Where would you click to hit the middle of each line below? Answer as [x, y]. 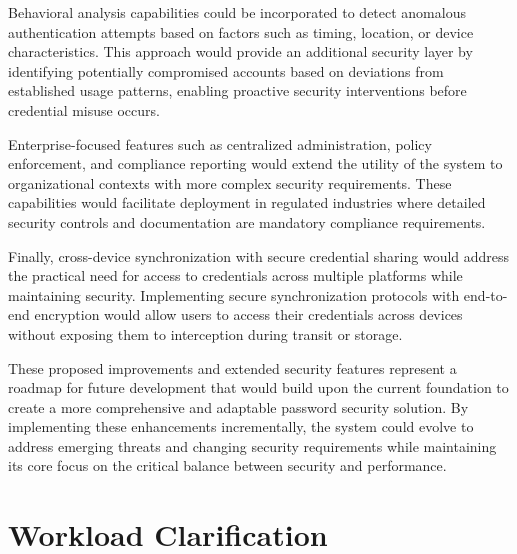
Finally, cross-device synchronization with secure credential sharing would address [259, 255]
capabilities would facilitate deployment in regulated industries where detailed [247, 202]
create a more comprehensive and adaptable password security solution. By [238, 406]
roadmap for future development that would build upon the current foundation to [258, 387]
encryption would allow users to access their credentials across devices [248, 314]
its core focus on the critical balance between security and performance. [227, 465]
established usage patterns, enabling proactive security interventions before [237, 90]
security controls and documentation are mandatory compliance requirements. [247, 221]
